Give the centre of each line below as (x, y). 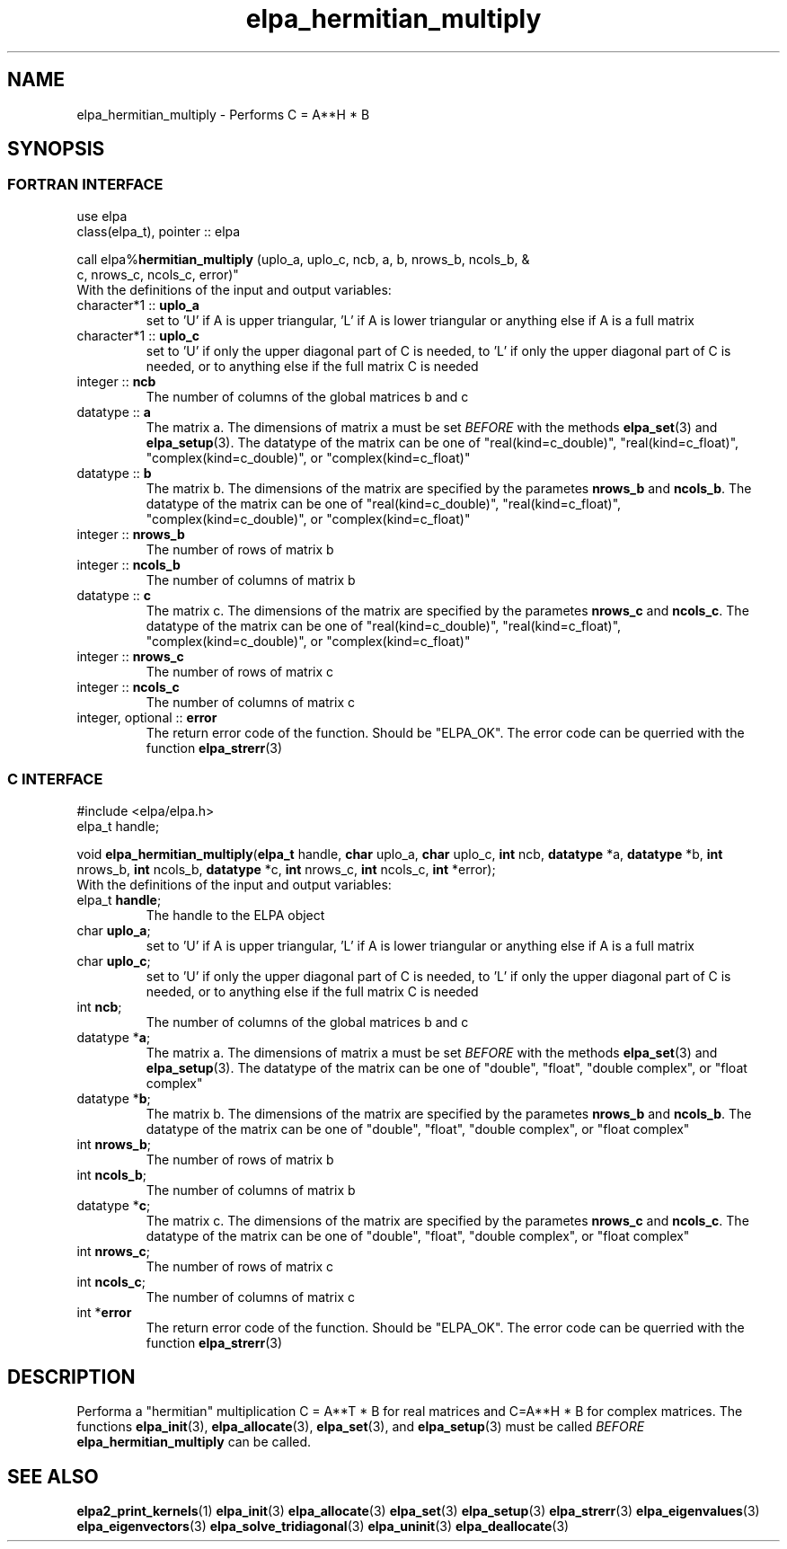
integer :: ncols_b (128, 564)
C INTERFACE (55, 779)
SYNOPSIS (56, 149)
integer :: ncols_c (128, 686)
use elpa (102, 216)
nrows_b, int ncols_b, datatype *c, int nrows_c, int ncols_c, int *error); (286, 869)
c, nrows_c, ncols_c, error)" (158, 274)
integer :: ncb (116, 381)
